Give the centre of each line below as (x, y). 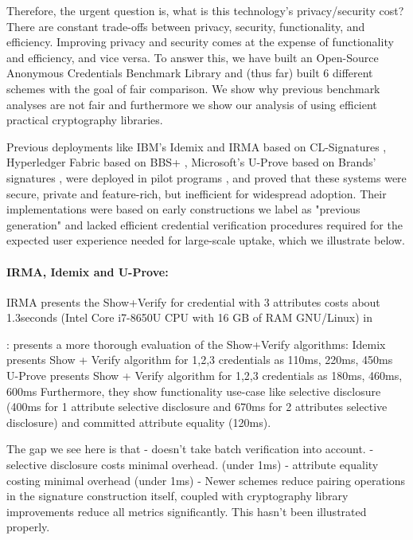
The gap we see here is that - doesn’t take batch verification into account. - (190, 449)
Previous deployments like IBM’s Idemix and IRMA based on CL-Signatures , (197, 146)
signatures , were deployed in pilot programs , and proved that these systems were (206, 177)
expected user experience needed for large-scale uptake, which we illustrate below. (206, 240)
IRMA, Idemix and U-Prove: (88, 271)
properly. (28, 527)
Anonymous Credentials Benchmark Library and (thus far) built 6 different (190, 73)
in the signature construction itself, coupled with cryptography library (177, 496)
